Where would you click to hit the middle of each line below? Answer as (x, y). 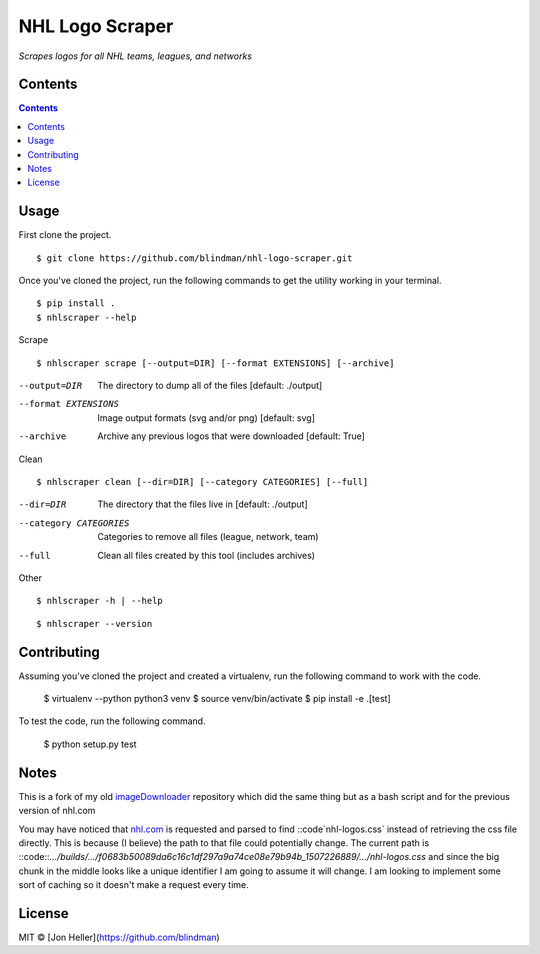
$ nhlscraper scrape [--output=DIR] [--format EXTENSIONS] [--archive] (215, 363)
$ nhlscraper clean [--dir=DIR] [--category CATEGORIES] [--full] (202, 481)
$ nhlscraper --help (86, 317)
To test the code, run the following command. (112, 721)
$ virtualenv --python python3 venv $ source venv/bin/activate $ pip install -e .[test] (217, 699)
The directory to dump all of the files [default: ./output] (210, 386)
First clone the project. (65, 235)
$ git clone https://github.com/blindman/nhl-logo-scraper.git (194, 258)
